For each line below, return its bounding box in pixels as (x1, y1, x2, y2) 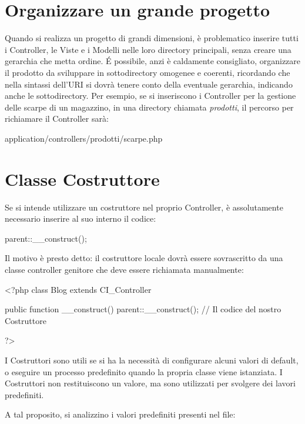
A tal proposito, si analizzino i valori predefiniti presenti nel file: (5, 408, 236, 420)
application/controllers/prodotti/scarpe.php (5, 132, 163, 144)
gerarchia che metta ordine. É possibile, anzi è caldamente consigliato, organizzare (5, 55, 301, 67)
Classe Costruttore (5, 166, 160, 191)
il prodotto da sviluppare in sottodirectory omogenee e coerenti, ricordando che (5, 66, 290, 78)
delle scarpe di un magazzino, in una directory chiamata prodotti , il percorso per (5, 101, 294, 113)
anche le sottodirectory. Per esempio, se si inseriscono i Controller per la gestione (5, 89, 296, 102)
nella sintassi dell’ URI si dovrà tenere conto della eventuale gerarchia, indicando (5, 78, 293, 90)
